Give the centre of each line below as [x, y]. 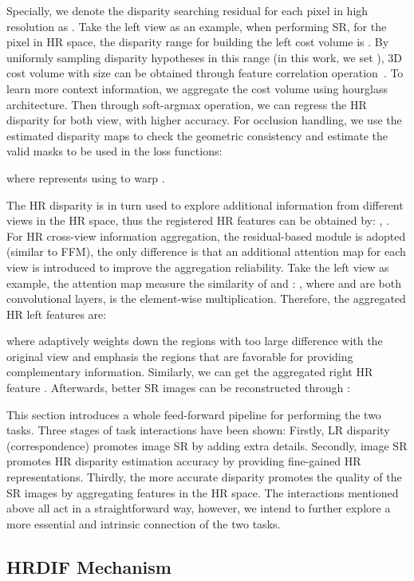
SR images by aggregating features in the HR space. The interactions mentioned [203, 492]
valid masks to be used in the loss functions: [114, 151]
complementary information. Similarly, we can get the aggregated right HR [190, 372]
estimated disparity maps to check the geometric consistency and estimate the [197, 135]
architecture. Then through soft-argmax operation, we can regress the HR [187, 104]
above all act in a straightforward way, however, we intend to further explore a [199, 508]
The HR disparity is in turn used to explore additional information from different [205, 204]
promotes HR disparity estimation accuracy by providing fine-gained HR [184, 461]
